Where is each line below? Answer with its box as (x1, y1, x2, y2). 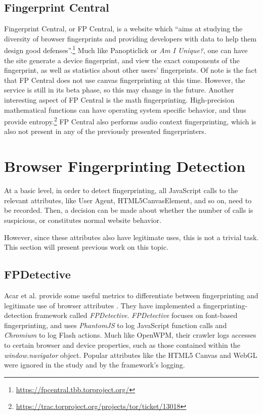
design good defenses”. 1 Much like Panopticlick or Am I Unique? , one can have (4, 43, 248, 56)
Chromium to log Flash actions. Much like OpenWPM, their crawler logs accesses (4, 330, 256, 340)
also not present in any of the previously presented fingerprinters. (4, 126, 206, 136)
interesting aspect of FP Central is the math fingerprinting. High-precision (4, 95, 235, 105)
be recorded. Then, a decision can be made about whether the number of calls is (4, 205, 253, 215)
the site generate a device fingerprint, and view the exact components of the (4, 55, 240, 65)
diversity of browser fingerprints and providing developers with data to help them (4, 33, 257, 43)
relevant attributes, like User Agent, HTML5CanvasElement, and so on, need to (4, 195, 252, 205)
